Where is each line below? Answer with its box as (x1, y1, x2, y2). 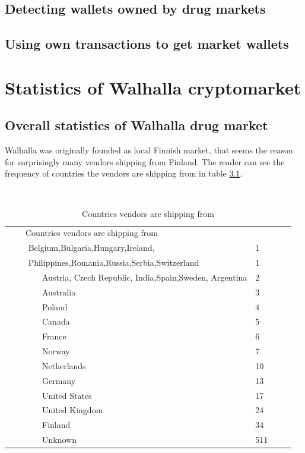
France (42, 330, 66, 342)
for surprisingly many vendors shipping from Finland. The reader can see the (5, 155, 285, 168)
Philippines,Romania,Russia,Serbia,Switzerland (28, 256, 199, 269)
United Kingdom (42, 404, 103, 416)
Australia (42, 285, 76, 298)
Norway (42, 345, 70, 357)
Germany (42, 374, 76, 386)
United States (42, 389, 92, 401)
